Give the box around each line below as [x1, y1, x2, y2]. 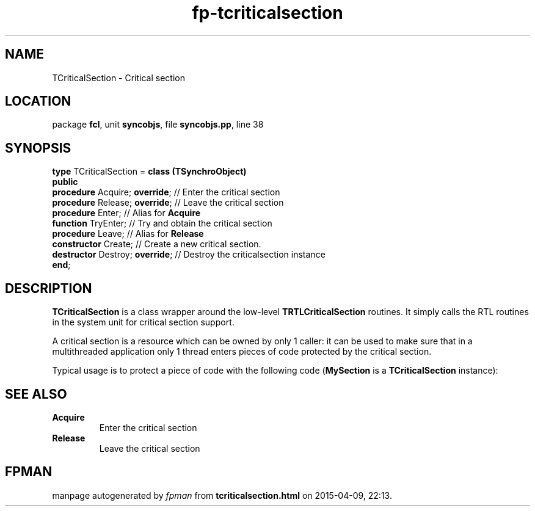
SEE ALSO [5, 386, 67, 402]
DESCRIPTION [5, 280, 92, 296]
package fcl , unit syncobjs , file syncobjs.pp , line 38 [52, 119, 264, 130]
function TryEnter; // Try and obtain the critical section [52, 218, 272, 229]
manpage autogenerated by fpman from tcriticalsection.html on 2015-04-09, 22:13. [52, 490, 392, 501]
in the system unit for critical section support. [52, 317, 235, 328]
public [52, 176, 78, 187]
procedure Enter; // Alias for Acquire [52, 208, 201, 219]
